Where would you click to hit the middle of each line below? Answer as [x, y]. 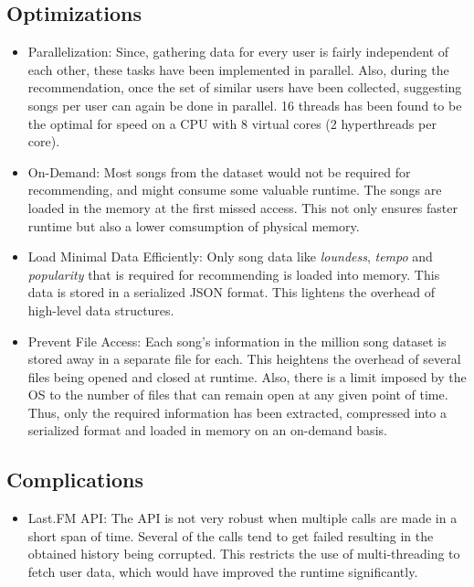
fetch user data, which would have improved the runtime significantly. [223, 572]
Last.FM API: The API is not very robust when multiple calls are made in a [242, 518]
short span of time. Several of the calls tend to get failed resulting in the [231, 535]
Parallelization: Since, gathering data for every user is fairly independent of [238, 52]
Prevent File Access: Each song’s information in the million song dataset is [237, 341]
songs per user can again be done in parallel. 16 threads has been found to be [245, 105]
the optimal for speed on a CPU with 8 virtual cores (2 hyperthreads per [232, 123]
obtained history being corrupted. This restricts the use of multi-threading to [244, 554]
